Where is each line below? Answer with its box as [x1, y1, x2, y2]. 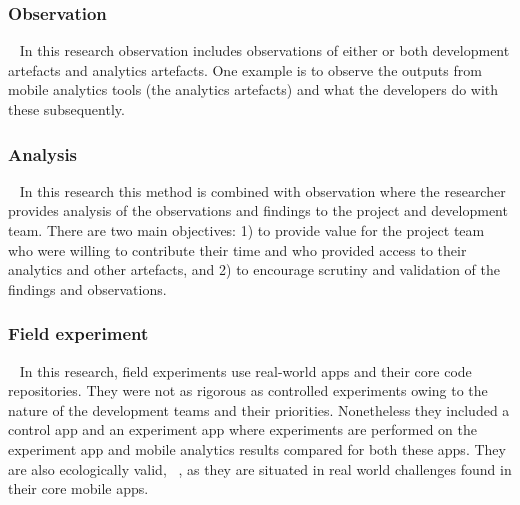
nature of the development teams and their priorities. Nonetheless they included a [8, 399, 510, 420]
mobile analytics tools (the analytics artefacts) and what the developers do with [8, 79, 499, 100]
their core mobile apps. [8, 478, 149, 499]
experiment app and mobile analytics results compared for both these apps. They [8, 438, 506, 459]
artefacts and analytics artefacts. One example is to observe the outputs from [8, 59, 482, 80]
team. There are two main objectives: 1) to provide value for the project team [8, 220, 485, 240]
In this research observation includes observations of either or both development [19, 40, 510, 61]
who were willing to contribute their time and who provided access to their [8, 239, 467, 260]
